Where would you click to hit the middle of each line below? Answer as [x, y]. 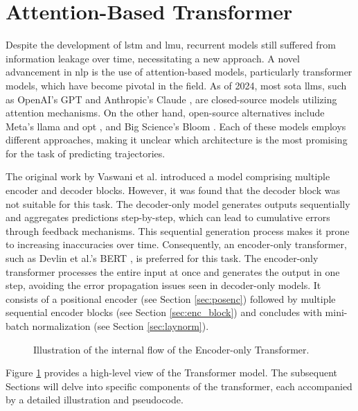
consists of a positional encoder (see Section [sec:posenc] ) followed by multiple [171, 298]
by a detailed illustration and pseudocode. [95, 400]
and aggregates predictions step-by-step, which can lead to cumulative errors [168, 217]
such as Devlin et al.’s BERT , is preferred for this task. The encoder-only [162, 258]
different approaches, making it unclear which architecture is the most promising [177, 140]
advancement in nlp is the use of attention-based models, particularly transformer [179, 72]
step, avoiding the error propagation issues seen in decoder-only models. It [163, 285]
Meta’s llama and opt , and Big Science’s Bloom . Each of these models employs [176, 126]
